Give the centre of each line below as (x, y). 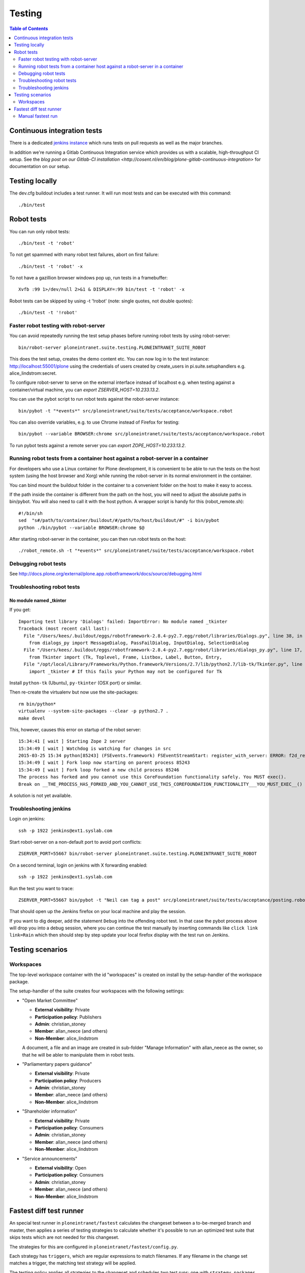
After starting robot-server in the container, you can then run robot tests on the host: (98, 539)
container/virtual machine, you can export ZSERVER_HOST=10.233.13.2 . (85, 390)
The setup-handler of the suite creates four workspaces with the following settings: (97, 991)
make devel (32, 718)
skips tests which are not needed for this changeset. (64, 1237)
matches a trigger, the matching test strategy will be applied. (73, 1263)
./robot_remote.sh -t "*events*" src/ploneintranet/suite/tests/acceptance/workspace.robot (136, 551)
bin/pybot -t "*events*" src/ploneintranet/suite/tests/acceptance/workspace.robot (126, 411)
